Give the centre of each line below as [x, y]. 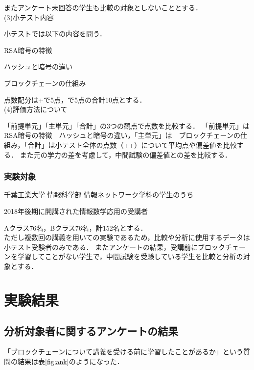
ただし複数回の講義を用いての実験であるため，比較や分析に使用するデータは [127, 237]
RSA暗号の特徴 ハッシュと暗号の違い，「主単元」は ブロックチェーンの [122, 135]
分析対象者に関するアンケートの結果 [91, 331]
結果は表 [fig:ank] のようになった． [70, 361]
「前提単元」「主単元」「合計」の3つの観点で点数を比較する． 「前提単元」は [127, 125]
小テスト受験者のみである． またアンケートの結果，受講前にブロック [115, 247]
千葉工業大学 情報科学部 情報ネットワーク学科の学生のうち [99, 195]
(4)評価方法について [36, 109]
